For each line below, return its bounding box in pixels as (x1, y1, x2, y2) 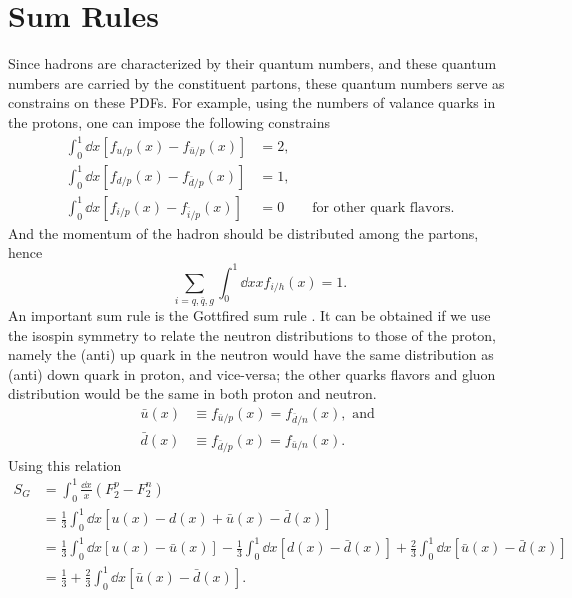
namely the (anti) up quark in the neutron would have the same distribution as (8, 344, 494, 365)
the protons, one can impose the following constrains (8, 111, 330, 132)
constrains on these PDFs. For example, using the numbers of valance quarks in (8, 92, 496, 113)
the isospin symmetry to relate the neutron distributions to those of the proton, (8, 324, 496, 345)
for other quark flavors (312, 200, 451, 215)
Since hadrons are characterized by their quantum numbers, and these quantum (8, 53, 497, 74)
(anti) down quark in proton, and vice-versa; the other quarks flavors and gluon (8, 363, 496, 384)
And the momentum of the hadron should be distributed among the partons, (8, 222, 479, 243)
